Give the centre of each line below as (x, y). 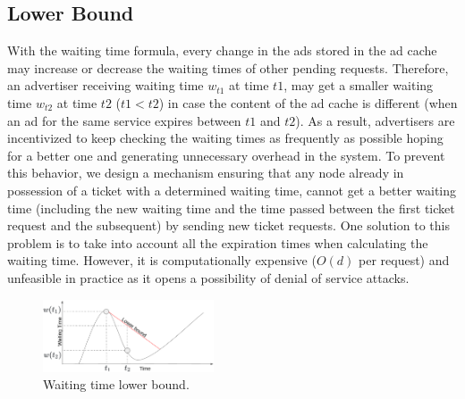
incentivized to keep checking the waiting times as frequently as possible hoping (225, 138)
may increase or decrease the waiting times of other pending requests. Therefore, (228, 67)
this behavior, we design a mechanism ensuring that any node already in (206, 173)
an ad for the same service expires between (124, 120)
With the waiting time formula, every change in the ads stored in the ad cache (222, 50)
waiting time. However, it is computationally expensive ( (162, 260)
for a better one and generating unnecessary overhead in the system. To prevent (226, 155)
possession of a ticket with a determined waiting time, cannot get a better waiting (232, 190)
